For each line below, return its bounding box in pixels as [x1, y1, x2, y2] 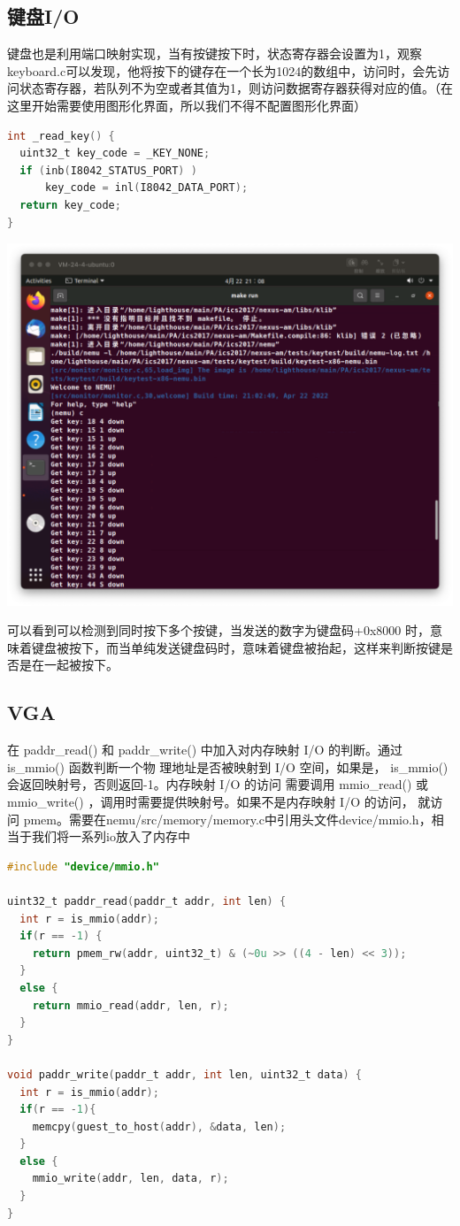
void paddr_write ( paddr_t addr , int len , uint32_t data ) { [7, 1068, 363, 1081]
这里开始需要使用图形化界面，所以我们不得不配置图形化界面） [7, 96, 366, 114]
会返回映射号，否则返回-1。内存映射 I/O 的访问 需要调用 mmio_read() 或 [7, 775, 429, 793]
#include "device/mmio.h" [7, 860, 159, 873]
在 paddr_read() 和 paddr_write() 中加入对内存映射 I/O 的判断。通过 [7, 740, 403, 759]
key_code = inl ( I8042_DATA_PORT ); [44, 181, 249, 195]
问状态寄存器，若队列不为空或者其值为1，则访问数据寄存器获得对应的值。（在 [7, 79, 453, 97]
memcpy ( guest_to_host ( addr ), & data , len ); [32, 1120, 287, 1133]
